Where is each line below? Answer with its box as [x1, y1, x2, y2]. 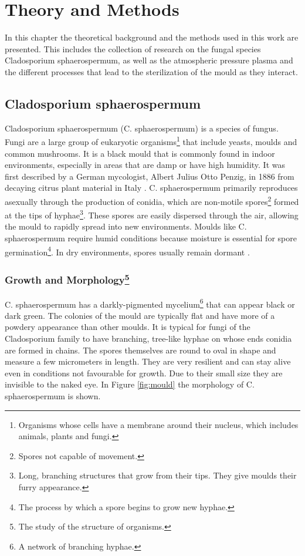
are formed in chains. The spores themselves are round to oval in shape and [5, 343, 276, 356]
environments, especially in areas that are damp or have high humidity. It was [5, 159, 286, 171]
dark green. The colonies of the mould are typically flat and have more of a [5, 309, 275, 321]
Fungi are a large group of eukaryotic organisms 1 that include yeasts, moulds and [5, 134, 297, 147]
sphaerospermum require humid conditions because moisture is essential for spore [5, 232, 297, 244]
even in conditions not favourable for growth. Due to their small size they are [5, 366, 283, 379]
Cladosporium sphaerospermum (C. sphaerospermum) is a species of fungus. [5, 122, 279, 134]
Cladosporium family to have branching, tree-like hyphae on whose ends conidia [5, 332, 292, 344]
